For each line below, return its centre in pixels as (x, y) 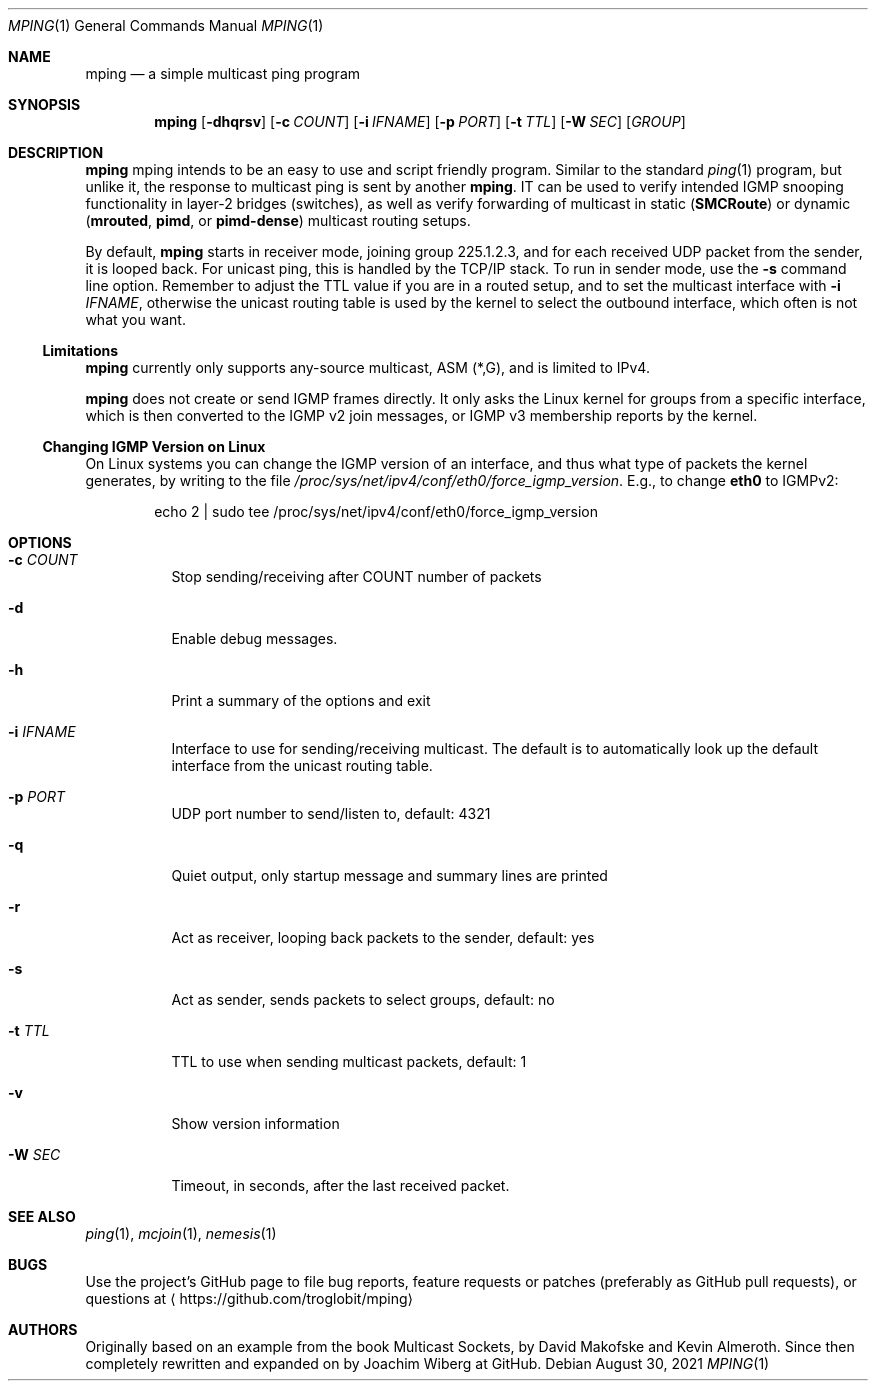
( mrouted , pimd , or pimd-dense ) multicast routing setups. (278, 220)
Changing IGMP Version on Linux (154, 446)
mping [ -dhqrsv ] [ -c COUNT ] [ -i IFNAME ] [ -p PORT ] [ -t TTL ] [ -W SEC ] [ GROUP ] (420, 121)
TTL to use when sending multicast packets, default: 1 (349, 1061)
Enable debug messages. (254, 638)
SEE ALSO (42, 1216)
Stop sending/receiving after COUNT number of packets (356, 576)
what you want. (135, 319)
